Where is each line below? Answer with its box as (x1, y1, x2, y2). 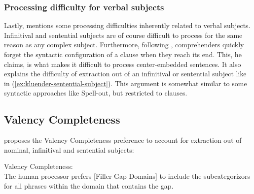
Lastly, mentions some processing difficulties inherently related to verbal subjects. (4, 20, 251, 31)
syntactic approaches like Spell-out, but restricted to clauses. (4, 88, 187, 98)
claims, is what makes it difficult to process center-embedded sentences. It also (4, 59, 241, 69)
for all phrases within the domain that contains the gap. (4, 180, 174, 191)
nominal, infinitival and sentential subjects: (4, 144, 134, 155)
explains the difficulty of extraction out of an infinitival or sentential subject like (4, 68, 247, 79)
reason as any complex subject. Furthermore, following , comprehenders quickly (4, 39, 244, 50)
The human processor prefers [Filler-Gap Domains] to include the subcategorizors (4, 170, 250, 181)
